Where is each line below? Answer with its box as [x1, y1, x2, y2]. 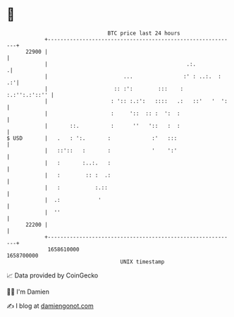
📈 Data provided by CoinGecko [6, 271, 99, 280]
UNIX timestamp [120, 258, 165, 265]
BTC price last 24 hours [107, 30, 180, 37]
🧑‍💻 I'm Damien [6, 287, 50, 296]
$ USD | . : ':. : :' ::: [6, 134, 178, 142]
